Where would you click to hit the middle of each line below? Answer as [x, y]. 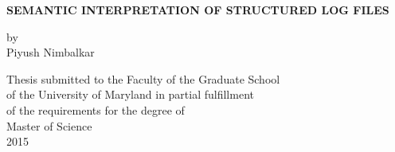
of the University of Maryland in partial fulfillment [130, 94]
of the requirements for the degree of [96, 109]
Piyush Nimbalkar [51, 52]
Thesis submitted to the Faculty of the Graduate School [143, 78]
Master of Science [49, 125]
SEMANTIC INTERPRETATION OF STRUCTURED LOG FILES [198, 10]
